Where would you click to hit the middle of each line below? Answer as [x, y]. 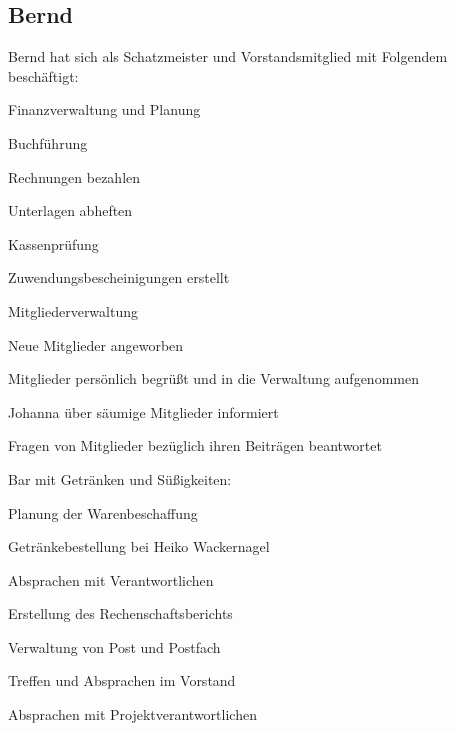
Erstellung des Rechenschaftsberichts [120, 613]
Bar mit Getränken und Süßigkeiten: [120, 478]
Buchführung [48, 142]
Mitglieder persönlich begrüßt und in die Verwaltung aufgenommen [213, 378]
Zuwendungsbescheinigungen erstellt [119, 277]
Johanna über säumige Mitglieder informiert [143, 411]
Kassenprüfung [53, 243]
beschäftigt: [43, 75]
